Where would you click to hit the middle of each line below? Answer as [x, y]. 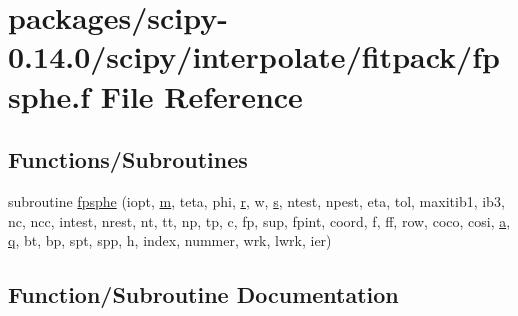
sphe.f [49, 95]
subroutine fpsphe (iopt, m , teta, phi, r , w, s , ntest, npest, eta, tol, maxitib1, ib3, [256, 200]
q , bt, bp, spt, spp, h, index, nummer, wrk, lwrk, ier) [170, 240]
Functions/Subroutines [128, 159]
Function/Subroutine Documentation [203, 294]
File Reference [201, 95]
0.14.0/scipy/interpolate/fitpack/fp [254, 56]
